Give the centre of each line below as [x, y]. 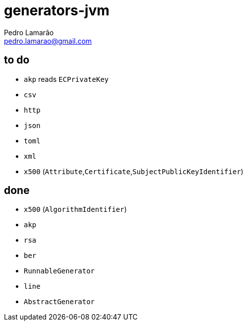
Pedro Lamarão [29, 32]
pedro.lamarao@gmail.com [48, 41]
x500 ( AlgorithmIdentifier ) [75, 209]
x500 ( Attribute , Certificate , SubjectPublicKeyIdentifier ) [134, 171]
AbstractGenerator [59, 302]
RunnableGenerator [59, 271]
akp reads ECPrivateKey [66, 79]
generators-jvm [57, 10]
